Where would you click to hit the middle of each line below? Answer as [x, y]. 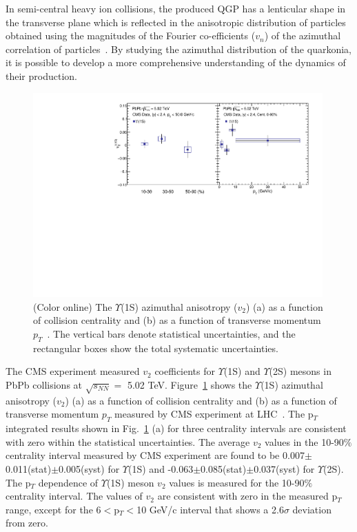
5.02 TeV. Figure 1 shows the [190, 384]
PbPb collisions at [44, 384]
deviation [312, 509]
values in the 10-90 [304, 441]
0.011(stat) [29, 468]
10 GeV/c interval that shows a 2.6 [210, 509]
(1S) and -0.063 [161, 468]
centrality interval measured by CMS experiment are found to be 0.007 [155, 455]
